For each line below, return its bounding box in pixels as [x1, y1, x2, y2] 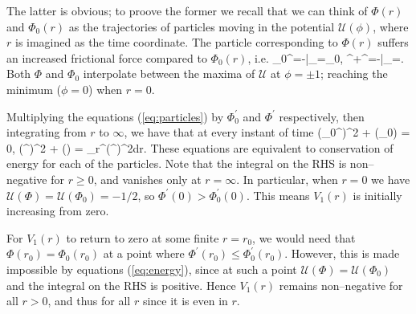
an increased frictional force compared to [6, 49, 207, 66]
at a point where [103, 245, 185, 262]
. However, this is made [284, 245, 400, 262]
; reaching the [320, 65, 388, 82]
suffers [377, 34, 409, 51]
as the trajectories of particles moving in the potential [68, 18, 335, 35]
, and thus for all [47, 292, 131, 309]
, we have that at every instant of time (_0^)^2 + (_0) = [124, 124, 410, 141]
